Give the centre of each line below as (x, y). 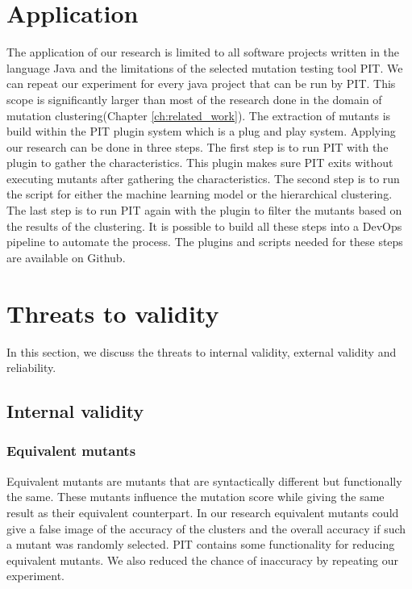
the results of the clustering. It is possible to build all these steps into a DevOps (204, 226)
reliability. (31, 368)
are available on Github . (66, 257)
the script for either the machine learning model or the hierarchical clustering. (200, 194)
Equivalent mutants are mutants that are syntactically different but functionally (204, 480)
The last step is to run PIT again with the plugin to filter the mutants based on (204, 210)
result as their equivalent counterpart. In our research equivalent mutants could (203, 512)
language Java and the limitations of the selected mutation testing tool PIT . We (205, 67)
